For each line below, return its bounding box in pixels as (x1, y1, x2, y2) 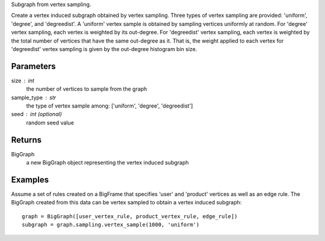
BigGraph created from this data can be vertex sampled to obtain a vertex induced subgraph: (11, 199, 242, 206)
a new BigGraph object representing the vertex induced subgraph (26, 159, 189, 166)
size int (11, 77, 34, 84)
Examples (11, 174, 49, 185)
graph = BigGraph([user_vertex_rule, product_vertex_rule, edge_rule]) (22, 213, 238, 219)
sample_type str (11, 94, 57, 101)
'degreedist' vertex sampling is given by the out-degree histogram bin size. (11, 45, 197, 52)
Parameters (11, 61, 56, 72)
